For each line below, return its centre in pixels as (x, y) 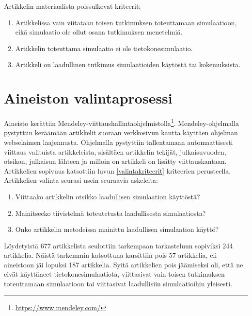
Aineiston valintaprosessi (88, 98)
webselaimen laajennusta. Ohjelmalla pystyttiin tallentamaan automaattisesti (118, 142)
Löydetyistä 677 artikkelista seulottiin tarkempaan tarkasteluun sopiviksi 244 (118, 245)
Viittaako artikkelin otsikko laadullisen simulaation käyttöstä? (108, 196)
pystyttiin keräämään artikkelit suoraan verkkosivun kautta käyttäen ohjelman (121, 132)
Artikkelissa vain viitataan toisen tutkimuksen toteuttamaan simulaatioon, (126, 22)
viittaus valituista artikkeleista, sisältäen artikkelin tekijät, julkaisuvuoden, (115, 151)
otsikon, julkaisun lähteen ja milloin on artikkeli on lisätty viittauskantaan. (115, 161)
